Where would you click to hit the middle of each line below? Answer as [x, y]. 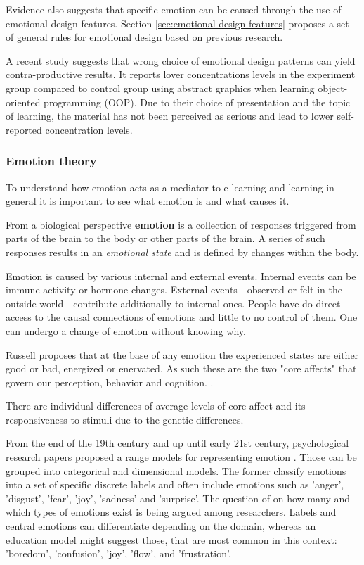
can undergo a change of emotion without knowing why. [126, 330]
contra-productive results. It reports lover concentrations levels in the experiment [181, 74]
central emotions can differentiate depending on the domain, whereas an [161, 526]
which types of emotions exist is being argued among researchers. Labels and [171, 512]
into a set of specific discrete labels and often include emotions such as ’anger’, [175, 484]
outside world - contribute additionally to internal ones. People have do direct [173, 303]
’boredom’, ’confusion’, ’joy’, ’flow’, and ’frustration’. [118, 553]
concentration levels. [89, 129]
